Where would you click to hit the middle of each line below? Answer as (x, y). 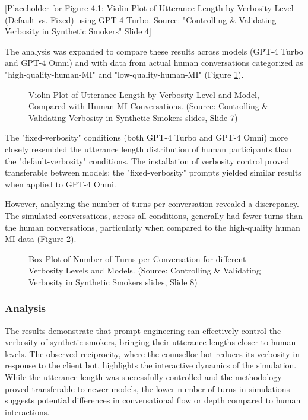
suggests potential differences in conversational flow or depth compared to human (153, 400)
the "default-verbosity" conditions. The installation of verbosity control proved (147, 160)
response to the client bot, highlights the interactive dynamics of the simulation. (151, 365)
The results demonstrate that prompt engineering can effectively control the (143, 330)
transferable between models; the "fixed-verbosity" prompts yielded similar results (153, 172)
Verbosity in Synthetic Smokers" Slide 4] (78, 31)
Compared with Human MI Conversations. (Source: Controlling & (149, 106)
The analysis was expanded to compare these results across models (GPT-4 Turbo (154, 51)
